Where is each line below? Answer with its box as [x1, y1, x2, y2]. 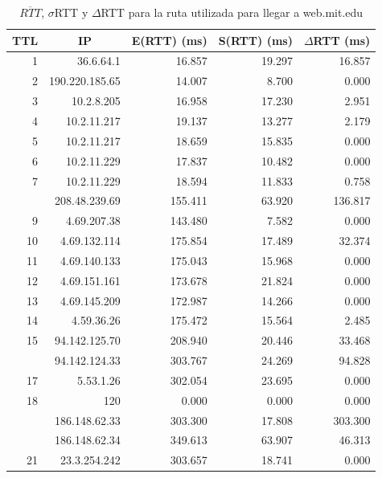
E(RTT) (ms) [131, 31, 207, 48]
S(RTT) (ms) [218, 31, 293, 48]
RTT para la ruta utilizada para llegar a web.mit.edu [101, 4, 364, 20]
